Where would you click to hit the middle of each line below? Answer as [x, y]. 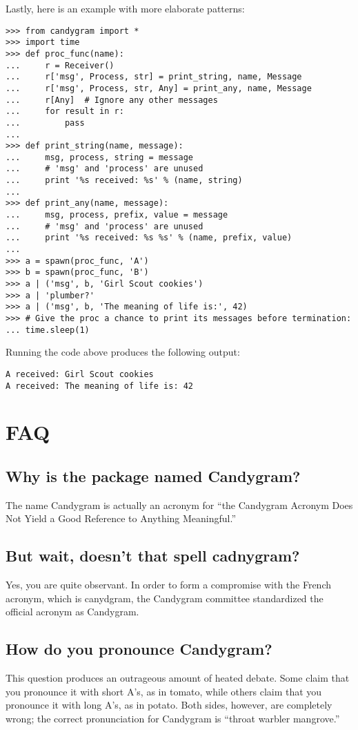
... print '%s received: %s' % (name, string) [124, 181]
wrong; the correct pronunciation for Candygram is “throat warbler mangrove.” [173, 718]
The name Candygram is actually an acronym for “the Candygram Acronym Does [179, 505]
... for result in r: [65, 112]
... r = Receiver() [60, 65]
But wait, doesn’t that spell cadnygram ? [153, 556]
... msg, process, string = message [100, 157]
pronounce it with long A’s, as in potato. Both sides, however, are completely [169, 705]
